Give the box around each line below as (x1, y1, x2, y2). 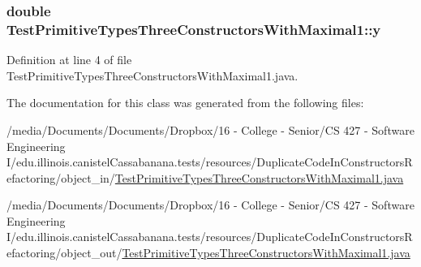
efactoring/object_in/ (6, 169, 115, 186)
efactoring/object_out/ (6, 244, 122, 261)
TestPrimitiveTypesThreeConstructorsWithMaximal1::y (6, 19, 381, 39)
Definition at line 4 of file (6, 51, 132, 68)
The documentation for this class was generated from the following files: (6, 94, 364, 111)
